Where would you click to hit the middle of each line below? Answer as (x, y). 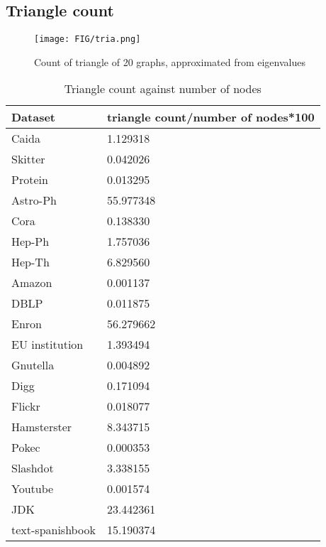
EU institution (47, 345)
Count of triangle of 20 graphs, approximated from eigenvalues (170, 61)
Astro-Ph (34, 200)
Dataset (34, 117)
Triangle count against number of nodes (163, 89)
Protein (30, 180)
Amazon (32, 283)
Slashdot (33, 468)
